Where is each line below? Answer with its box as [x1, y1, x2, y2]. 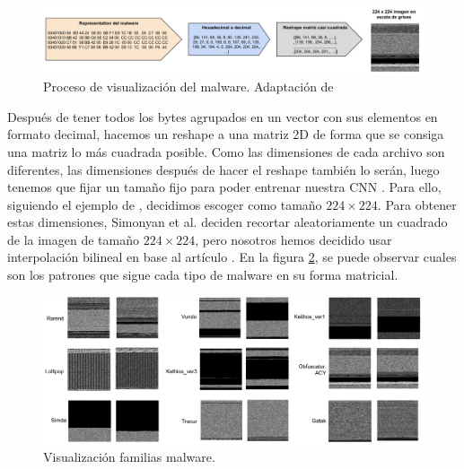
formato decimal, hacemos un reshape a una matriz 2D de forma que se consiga [7, 125, 444, 143]
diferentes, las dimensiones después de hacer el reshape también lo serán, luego [7, 160, 440, 178]
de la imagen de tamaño [7, 230, 139, 248]
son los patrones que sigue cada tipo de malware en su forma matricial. [7, 265, 398, 284]
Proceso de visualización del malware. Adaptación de [43, 77, 334, 96]
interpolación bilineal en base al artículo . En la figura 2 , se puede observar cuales [7, 248, 457, 266]
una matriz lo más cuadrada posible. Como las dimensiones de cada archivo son [7, 142, 445, 161]
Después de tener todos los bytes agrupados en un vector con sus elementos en [7, 107, 438, 126]
